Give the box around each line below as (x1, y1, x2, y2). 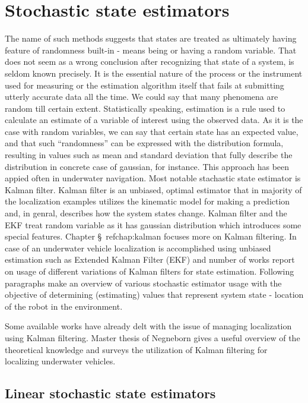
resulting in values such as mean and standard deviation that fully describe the (5, 149, 293, 161)
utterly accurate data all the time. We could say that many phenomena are (5, 90, 278, 103)
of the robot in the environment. (5, 300, 123, 312)
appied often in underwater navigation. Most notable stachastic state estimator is (5, 172, 301, 184)
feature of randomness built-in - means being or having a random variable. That (5, 43, 297, 56)
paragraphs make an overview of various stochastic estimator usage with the (5, 276, 282, 289)
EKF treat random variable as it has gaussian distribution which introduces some (5, 218, 301, 231)
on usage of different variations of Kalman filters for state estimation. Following (5, 265, 294, 277)
